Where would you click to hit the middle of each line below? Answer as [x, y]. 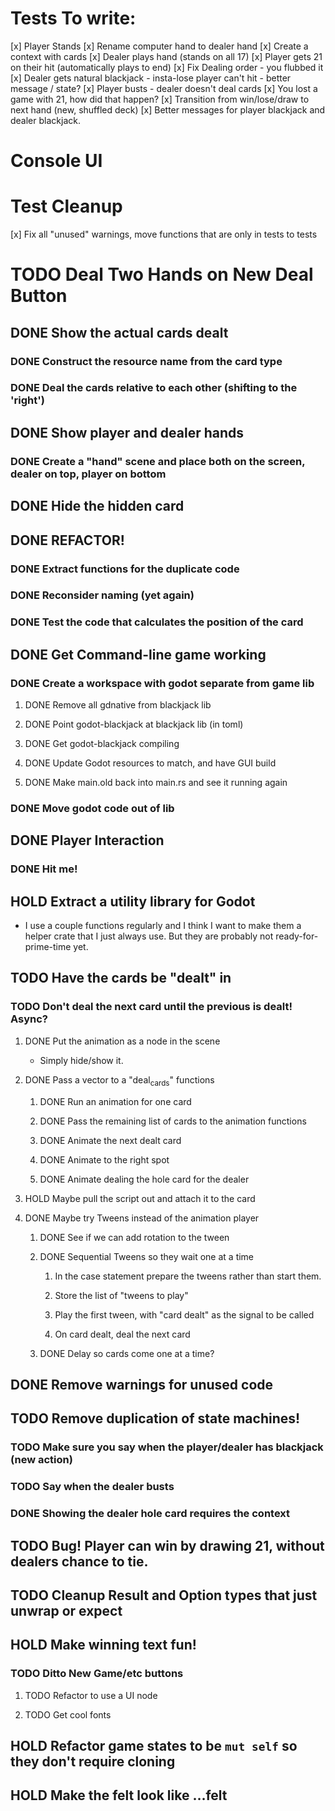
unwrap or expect [66, 1610]
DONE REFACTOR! [67, 540]
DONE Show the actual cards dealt [119, 332]
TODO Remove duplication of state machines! [155, 1418]
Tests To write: [73, 18]
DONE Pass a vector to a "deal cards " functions [119, 1080]
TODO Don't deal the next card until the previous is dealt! [151, 1007]
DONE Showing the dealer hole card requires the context [150, 1514]
